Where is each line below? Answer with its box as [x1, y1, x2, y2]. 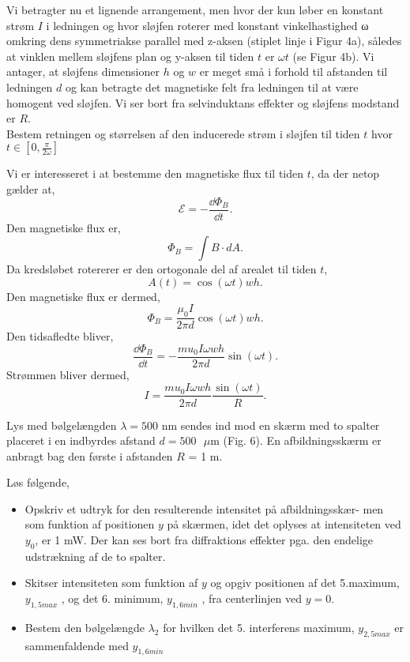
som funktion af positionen [24, 516, 155, 532]
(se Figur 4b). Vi [292, 47, 374, 64]
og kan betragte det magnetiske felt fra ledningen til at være [65, 78, 359, 95]
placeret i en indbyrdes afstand [6, 432, 156, 449]
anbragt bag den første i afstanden [6, 447, 173, 464]
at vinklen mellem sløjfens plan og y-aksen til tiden [6, 47, 254, 64]
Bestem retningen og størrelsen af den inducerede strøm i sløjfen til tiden [6, 125, 360, 141]
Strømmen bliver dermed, [6, 366, 130, 382]
